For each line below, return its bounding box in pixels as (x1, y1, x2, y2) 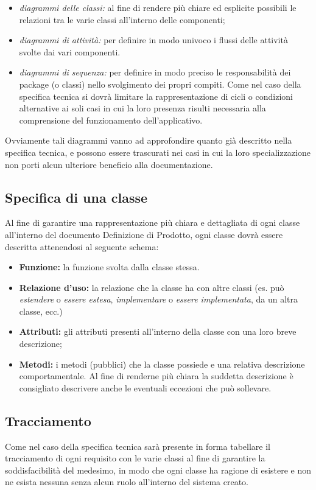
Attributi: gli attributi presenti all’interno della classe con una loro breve (19, 325, 297, 338)
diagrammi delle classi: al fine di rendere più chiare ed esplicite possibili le (19, 1, 297, 13)
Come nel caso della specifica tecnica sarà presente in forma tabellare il (5, 439, 270, 452)
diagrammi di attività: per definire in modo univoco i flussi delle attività (19, 33, 288, 46)
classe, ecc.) (19, 304, 63, 317)
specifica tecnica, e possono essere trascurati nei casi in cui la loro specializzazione (5, 145, 311, 158)
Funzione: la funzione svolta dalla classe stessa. (19, 261, 200, 273)
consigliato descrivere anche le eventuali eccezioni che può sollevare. (19, 381, 272, 394)
